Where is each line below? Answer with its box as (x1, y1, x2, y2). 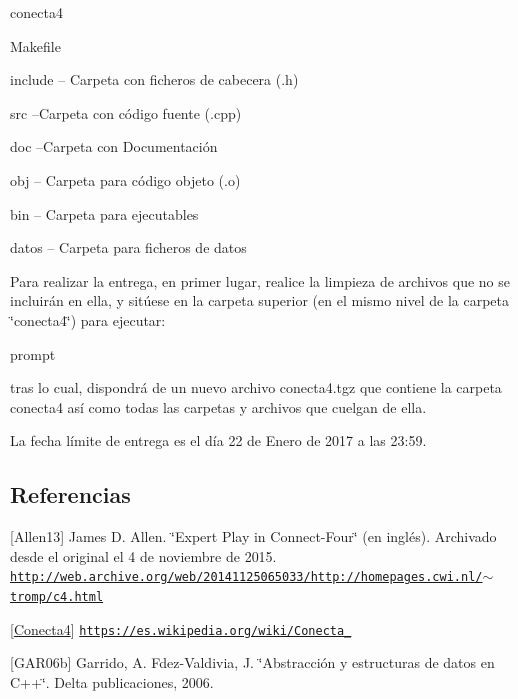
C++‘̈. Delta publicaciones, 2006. (10, 671, 214, 692)
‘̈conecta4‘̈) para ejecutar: (10, 309, 166, 330)
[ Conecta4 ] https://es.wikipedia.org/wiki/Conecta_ (10, 618, 352, 639)
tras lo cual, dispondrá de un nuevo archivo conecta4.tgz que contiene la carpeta (10, 377, 502, 398)
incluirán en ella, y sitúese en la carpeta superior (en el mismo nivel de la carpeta (10, 290, 510, 311)
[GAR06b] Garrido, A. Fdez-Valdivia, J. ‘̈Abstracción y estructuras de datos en (10, 652, 495, 673)
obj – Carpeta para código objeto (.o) (10, 169, 241, 190)
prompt (10, 343, 56, 364)
